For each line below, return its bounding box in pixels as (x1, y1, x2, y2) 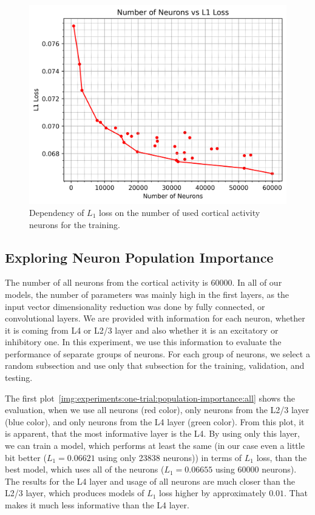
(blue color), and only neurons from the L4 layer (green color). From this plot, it (5, 415, 305, 428)
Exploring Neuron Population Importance (5, 247, 274, 266)
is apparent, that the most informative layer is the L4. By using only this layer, (5, 427, 300, 440)
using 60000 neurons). (215, 463, 297, 476)
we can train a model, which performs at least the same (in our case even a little (5, 439, 305, 452)
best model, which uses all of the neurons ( (5, 463, 164, 476)
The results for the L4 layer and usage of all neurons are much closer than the (5, 474, 295, 487)
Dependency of (29, 206, 84, 218)
